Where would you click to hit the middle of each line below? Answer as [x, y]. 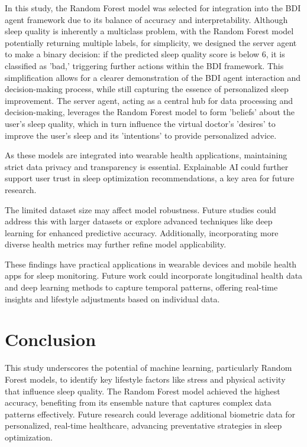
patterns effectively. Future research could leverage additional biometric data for [150, 414]
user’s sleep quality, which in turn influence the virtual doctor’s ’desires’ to [140, 123]
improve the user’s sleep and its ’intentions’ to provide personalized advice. [141, 135]
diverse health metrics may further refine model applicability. [116, 244]
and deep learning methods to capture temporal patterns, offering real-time [141, 287]
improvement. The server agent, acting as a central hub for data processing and [149, 100]
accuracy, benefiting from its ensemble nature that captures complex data [138, 402]
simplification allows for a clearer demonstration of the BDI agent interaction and [153, 77]
